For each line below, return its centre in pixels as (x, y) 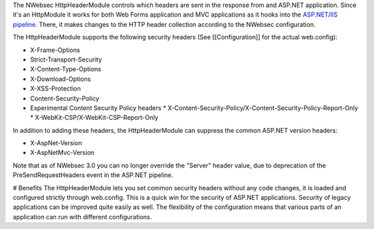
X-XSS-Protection (55, 89)
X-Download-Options (61, 79)
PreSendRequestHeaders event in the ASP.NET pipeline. (93, 175)
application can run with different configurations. (82, 217)
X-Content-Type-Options (66, 69)
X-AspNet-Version (56, 143)
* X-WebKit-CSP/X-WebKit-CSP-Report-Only (94, 118)
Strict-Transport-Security (66, 59)
